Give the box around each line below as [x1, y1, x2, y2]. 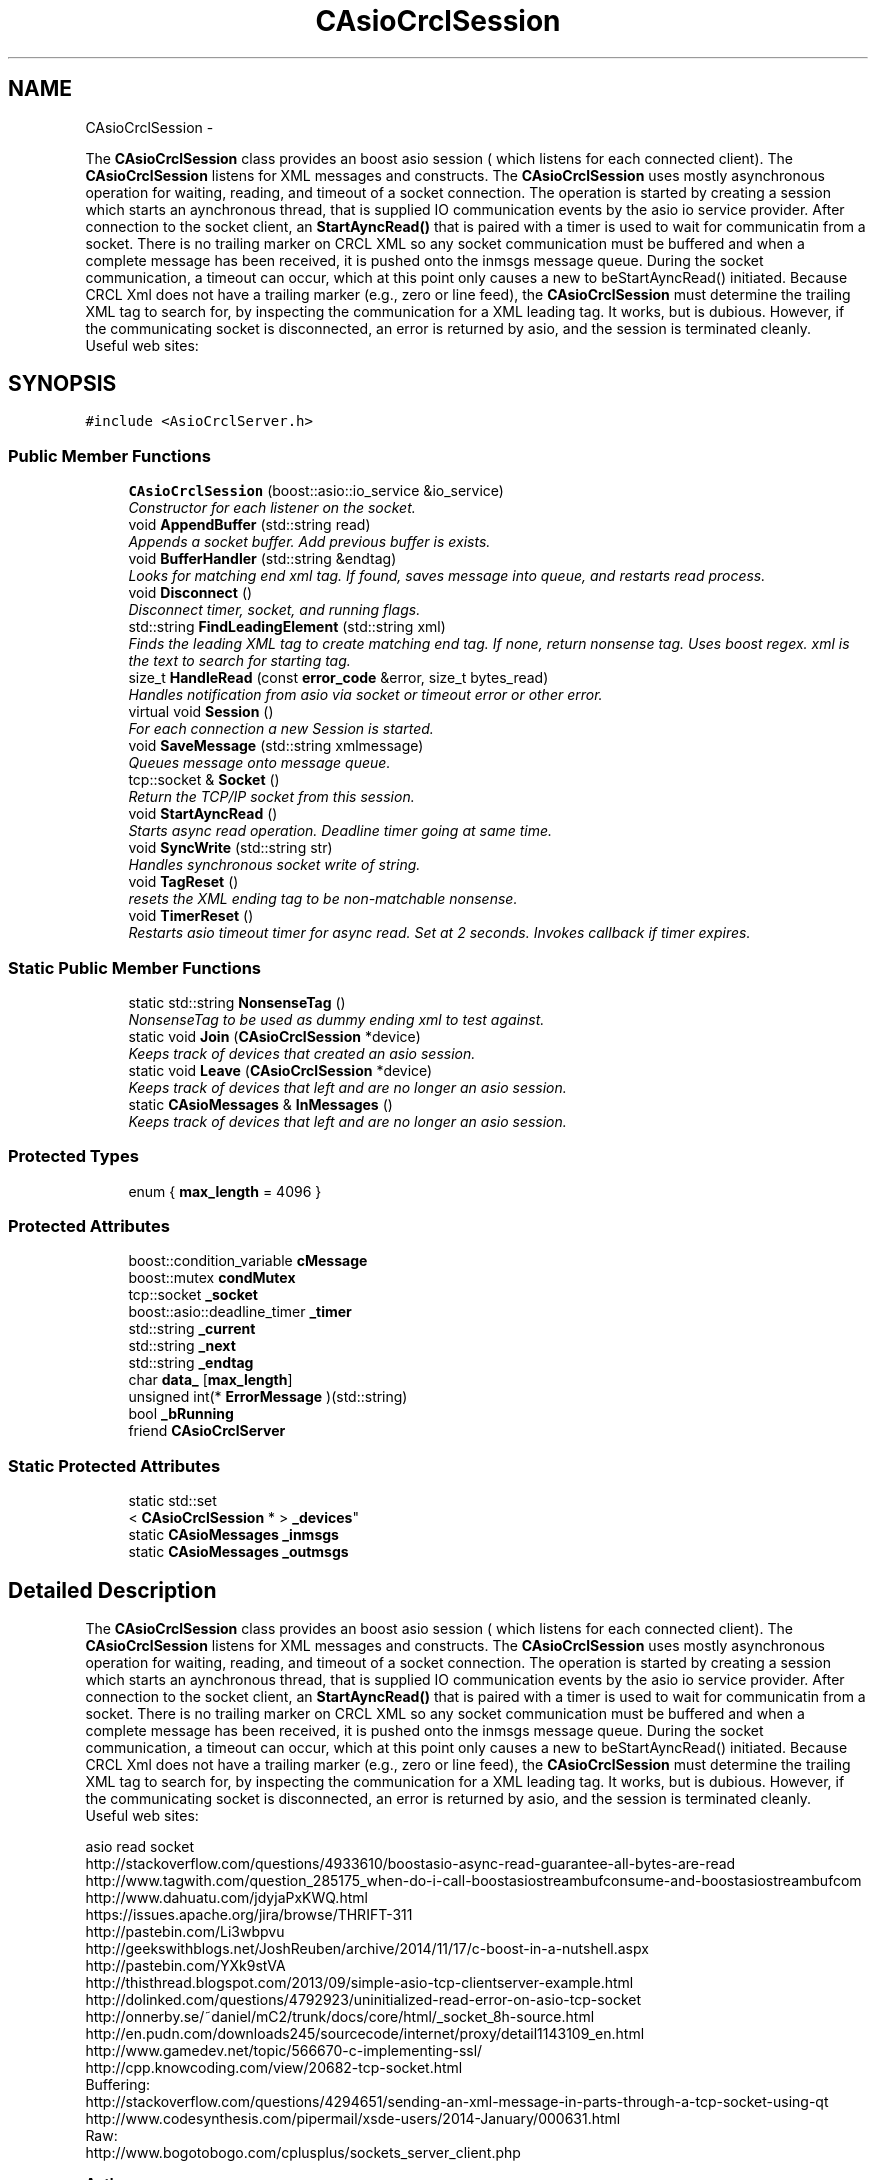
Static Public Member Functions [8, 957, 262, 978]
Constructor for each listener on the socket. [128, 499, 416, 517]
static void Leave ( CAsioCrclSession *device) [128, 1061, 433, 1079]
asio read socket [85, 1838, 194, 1856]
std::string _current [128, 1320, 256, 1338]
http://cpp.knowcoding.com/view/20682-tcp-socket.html [85, 2059, 463, 2077]
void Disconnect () [128, 584, 253, 602]
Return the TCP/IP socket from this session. [128, 788, 415, 806]
